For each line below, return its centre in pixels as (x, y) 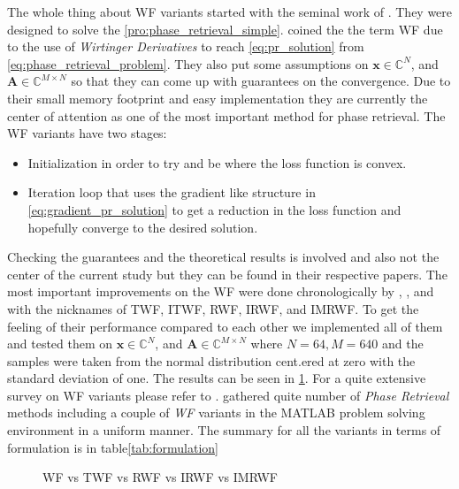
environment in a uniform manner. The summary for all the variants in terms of (224, 430)
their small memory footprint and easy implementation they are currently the (218, 98)
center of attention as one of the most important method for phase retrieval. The (226, 115)
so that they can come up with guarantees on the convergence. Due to (261, 81)
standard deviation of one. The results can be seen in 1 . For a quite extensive (217, 378)
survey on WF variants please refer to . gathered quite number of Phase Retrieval (228, 395)
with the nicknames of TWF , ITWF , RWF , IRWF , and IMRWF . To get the (213, 308)
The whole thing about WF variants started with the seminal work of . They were (230, 11)
